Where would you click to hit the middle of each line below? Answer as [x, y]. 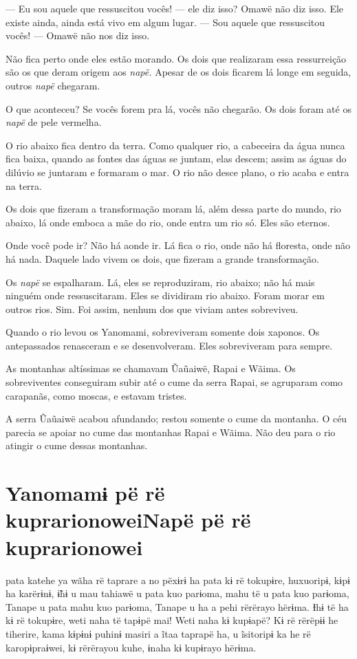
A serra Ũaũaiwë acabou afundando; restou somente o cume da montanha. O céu [176, 419]
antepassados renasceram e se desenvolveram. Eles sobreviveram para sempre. [169, 345]
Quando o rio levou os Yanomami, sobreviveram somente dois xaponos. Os [163, 332]
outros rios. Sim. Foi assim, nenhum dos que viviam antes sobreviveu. [152, 309]
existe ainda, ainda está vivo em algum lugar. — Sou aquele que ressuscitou [165, 22]
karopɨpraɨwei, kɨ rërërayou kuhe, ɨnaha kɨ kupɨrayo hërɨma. [131, 647]
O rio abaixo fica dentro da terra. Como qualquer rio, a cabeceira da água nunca [175, 145]
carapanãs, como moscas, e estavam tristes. [96, 395]
